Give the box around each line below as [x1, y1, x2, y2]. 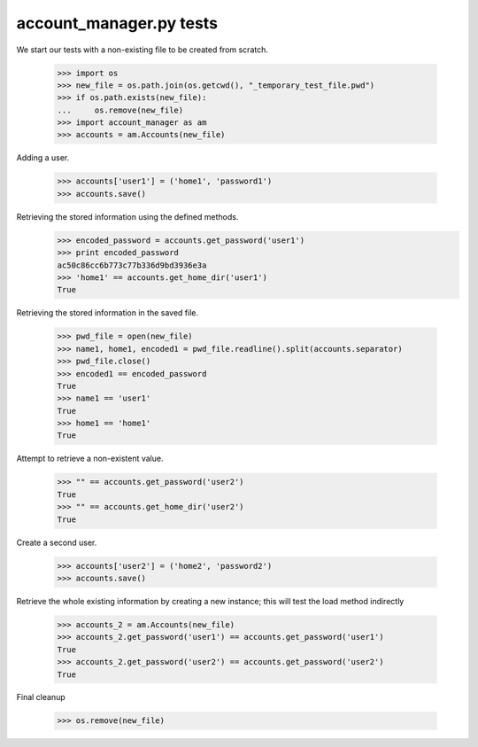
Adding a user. [16, 152, 70, 163]
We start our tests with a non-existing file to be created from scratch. [16, 44, 269, 55]
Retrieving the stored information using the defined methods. [16, 211, 239, 222]
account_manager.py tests [16, 13, 219, 33]
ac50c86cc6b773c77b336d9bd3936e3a [57, 260, 207, 270]
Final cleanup [16, 692, 66, 703]
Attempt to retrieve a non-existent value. [16, 453, 164, 464]
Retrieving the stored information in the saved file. [16, 307, 199, 318]
